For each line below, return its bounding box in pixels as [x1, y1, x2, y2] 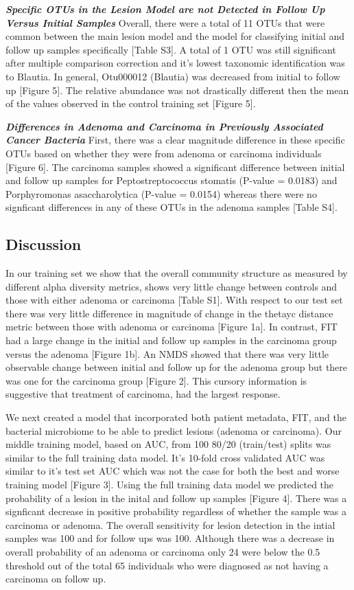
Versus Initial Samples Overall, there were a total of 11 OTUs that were [5, 15, 325, 30]
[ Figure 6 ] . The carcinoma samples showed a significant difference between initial [5, 159, 345, 174]
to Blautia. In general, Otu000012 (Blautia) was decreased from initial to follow [5, 69, 340, 83]
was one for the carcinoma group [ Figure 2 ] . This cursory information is [5, 373, 307, 387]
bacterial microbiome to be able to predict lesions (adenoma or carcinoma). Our [5, 423, 342, 438]
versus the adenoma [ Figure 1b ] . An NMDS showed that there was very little [5, 346, 329, 361]
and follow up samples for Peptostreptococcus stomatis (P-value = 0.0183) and [5, 173, 338, 188]
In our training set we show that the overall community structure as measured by [5, 266, 348, 280]
